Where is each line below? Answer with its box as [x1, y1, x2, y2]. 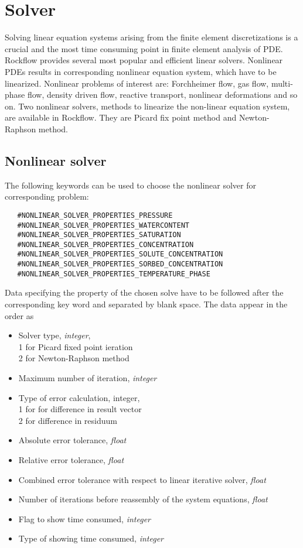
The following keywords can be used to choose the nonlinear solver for [5, 179, 257, 191]
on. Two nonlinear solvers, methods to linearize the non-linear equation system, [5, 100, 290, 112]
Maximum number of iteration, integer [18, 372, 157, 384]
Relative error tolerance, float [18, 453, 124, 465]
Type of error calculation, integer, [18, 391, 140, 403]
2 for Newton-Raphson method [18, 352, 130, 364]
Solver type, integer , [18, 329, 91, 341]
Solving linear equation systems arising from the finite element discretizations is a [5, 31, 298, 43]
